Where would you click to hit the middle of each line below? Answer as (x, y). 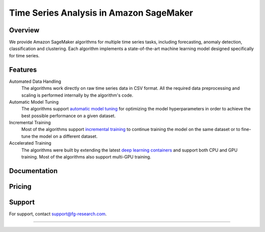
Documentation (33, 171)
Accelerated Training (30, 143)
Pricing (20, 186)
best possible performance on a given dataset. (68, 116)
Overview (24, 30)
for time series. (24, 55)
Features (23, 69)
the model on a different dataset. (65, 136)
